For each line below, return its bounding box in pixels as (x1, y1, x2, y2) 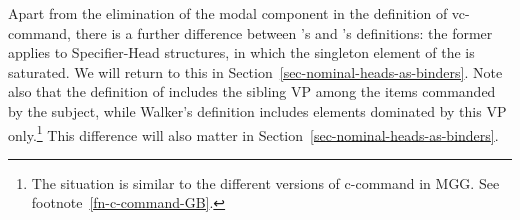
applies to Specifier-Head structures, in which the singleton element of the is (8, 42, 475, 63)
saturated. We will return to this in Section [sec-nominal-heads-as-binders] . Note (8, 61, 503, 82)
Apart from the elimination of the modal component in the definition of (8, 3, 448, 23)
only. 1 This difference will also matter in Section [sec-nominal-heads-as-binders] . (8, 121, 499, 145)
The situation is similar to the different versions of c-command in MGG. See (31, 172, 500, 193)
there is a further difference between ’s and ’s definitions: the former (75, 22, 493, 43)
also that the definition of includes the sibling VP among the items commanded (8, 81, 496, 102)
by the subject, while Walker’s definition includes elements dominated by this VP (8, 100, 507, 121)
